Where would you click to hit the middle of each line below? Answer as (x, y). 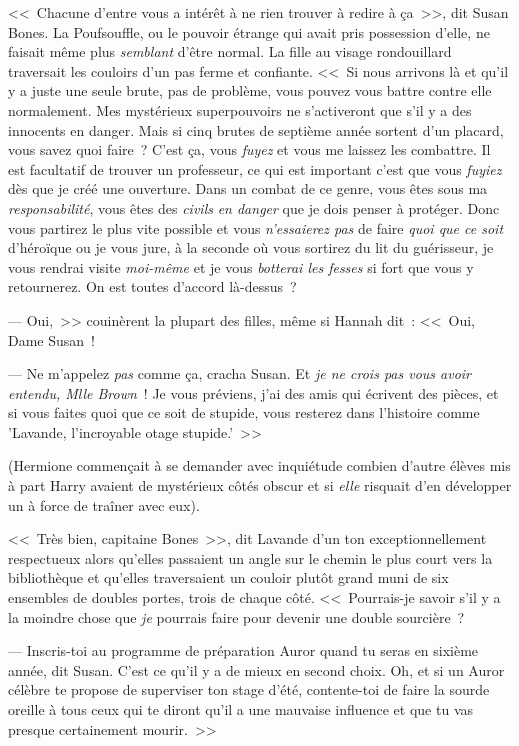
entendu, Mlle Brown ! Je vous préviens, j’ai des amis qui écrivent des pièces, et (253, 392)
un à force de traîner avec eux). (104, 504)
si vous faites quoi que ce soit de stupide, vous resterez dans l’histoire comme (244, 412)
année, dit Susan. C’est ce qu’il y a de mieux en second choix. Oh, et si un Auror (256, 669)
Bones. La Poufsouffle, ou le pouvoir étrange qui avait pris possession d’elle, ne (249, 31)
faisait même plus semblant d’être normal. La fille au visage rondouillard (230, 51)
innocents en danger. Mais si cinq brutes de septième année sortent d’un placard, (256, 129)
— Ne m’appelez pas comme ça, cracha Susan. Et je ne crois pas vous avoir (240, 373)
